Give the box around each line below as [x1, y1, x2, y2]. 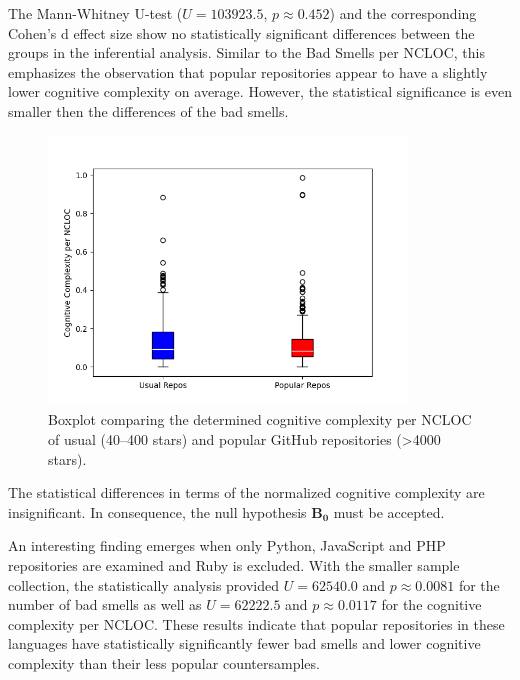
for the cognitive [381, 594, 482, 615]
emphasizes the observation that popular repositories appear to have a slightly [8, 61, 488, 82]
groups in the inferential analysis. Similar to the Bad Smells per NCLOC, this [8, 42, 485, 63]
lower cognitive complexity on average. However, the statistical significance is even [8, 81, 512, 102]
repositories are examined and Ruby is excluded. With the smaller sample [8, 555, 460, 575]
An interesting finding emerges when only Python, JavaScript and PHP [8, 535, 446, 556]
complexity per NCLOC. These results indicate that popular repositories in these [8, 613, 505, 634]
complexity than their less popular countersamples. [8, 652, 320, 673]
